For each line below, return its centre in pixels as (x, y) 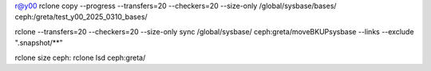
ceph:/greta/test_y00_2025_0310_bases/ (81, 17)
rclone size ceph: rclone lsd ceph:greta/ (80, 57)
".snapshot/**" (39, 43)
